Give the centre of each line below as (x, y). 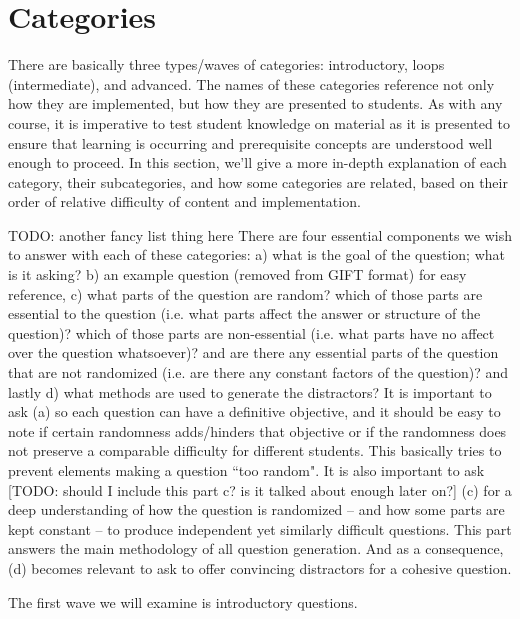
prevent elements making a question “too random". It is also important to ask (246, 470)
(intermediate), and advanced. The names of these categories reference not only (251, 83)
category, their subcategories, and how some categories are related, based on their (258, 181)
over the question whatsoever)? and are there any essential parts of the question (253, 352)
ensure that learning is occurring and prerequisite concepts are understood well (250, 142)
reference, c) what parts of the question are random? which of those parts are (245, 293)
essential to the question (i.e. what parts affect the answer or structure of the (244, 313)
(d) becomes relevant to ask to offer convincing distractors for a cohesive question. (260, 567)
